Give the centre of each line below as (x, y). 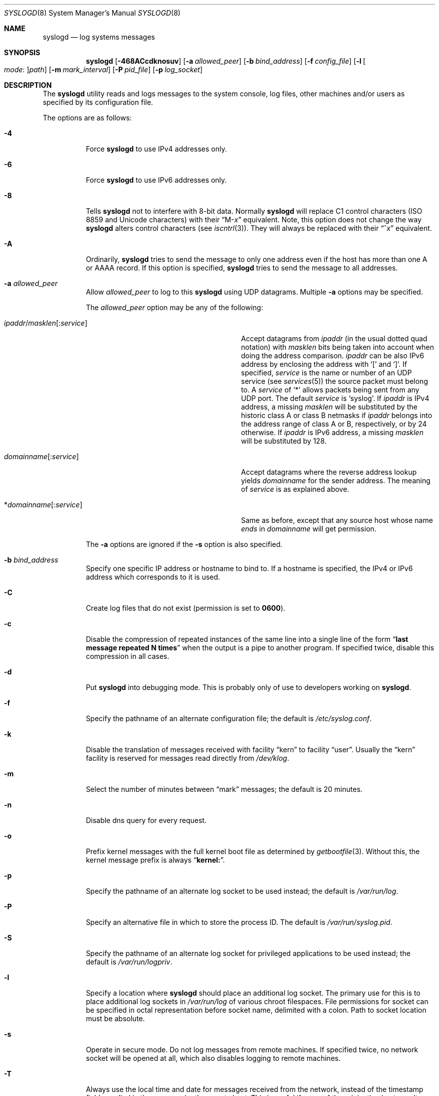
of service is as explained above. (295, 489)
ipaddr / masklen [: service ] (46, 323)
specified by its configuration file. (98, 102)
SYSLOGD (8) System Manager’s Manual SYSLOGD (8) (92, 13)
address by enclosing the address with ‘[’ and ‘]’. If (324, 364)
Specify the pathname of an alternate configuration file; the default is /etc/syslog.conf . (229, 718)
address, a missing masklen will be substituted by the (329, 407)
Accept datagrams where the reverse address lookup (329, 472)
